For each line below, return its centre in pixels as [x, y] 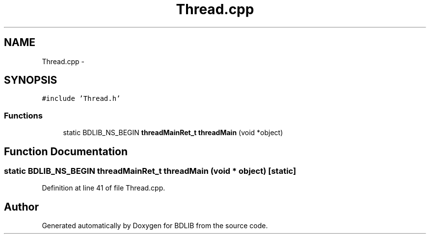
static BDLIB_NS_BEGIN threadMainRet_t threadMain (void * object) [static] [150, 171]
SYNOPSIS [31, 80]
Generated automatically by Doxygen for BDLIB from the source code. [155, 226]
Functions [23, 115]
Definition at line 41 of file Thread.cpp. [104, 188]
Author [21, 207]
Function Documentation [66, 151]
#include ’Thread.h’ [81, 99]
